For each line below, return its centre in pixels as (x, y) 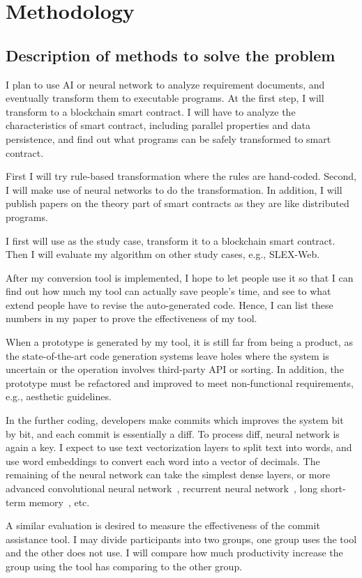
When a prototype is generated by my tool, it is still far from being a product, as (179, 342)
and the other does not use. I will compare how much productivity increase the (174, 553)
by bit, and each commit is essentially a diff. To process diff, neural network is (173, 433)
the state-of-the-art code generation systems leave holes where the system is (167, 355)
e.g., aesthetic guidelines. (59, 396)
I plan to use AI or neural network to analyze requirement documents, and (165, 84)
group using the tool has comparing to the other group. (124, 566)
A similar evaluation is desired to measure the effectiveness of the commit (163, 525)
